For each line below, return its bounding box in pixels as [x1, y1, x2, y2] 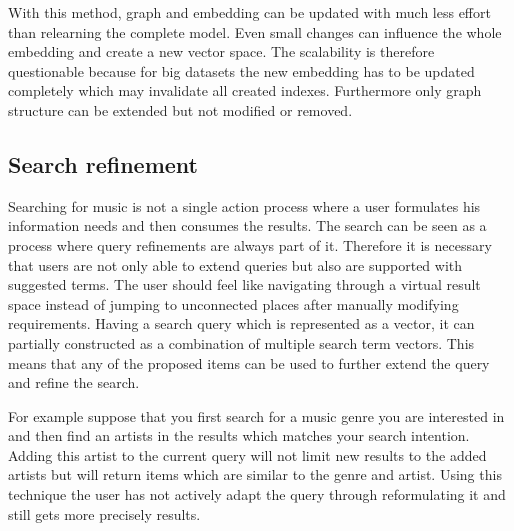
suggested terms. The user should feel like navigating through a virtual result [8, 274, 481, 295]
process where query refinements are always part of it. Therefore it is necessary [8, 234, 492, 255]
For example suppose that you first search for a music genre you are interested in [8, 405, 505, 426]
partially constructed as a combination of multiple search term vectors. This [8, 332, 475, 353]
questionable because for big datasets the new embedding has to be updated [8, 60, 475, 81]
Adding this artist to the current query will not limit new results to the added [8, 444, 487, 465]
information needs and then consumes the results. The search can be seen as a [8, 215, 487, 236]
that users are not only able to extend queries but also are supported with [8, 254, 463, 275]
